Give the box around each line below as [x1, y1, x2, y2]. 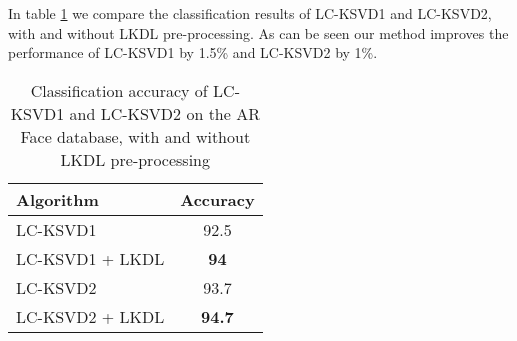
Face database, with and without [20, 124, 251, 148]
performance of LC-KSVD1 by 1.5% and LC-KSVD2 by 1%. [8, 42, 378, 63]
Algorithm [16, 187, 99, 211]
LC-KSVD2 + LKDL [16, 304, 165, 328]
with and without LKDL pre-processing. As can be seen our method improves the [8, 22, 509, 43]
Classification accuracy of [30, 78, 208, 102]
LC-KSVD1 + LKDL [16, 246, 165, 270]
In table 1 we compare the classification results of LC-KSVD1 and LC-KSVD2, [8, 3, 492, 23]
